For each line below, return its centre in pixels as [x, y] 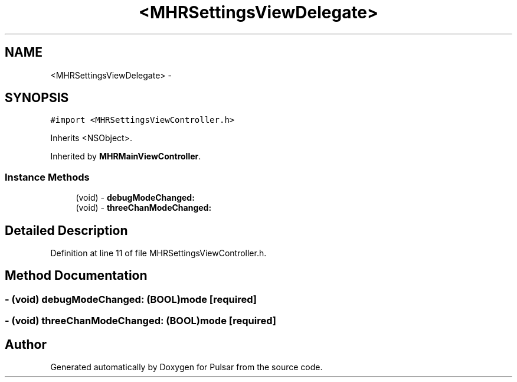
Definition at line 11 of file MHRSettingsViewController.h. [158, 253]
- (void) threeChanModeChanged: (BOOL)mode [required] [140, 321]
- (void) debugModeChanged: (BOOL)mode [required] [131, 299]
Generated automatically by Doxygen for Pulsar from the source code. [186, 367]
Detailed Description [66, 230]
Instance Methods [47, 177]
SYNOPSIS [37, 98]
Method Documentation [76, 276]
